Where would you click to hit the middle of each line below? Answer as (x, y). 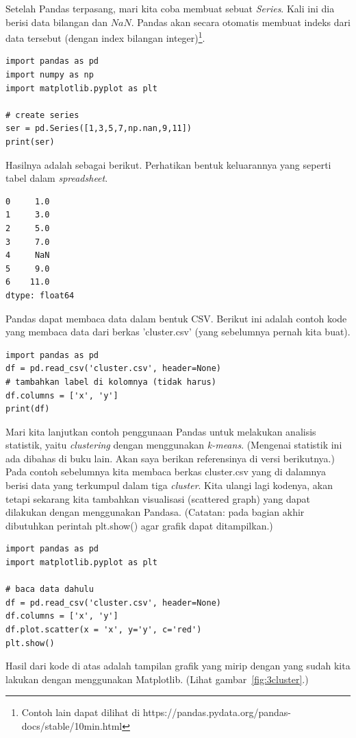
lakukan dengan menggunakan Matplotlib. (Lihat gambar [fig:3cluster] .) (157, 679)
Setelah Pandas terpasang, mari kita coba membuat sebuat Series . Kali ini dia (170, 8)
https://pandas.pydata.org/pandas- (217, 712)
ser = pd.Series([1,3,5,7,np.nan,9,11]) (99, 129)
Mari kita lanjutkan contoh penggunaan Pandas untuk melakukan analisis (161, 431)
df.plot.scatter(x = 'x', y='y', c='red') (104, 630)
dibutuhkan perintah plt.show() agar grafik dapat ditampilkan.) (139, 525)
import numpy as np (50, 75)
